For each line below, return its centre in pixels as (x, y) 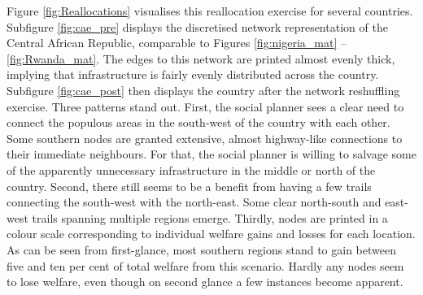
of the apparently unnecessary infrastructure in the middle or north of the (191, 169)
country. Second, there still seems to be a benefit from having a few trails (189, 186)
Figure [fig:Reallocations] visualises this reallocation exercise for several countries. (210, 11)
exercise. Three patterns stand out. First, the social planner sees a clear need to (205, 106)
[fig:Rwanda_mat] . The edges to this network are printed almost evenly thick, (201, 58)
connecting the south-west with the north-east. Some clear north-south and (194, 202)
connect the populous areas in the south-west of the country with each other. (198, 122)
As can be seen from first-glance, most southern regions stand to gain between (201, 249)
